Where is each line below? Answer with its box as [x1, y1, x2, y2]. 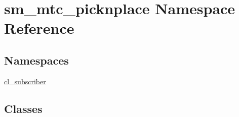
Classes [4, 100, 43, 116]
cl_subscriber [4, 76, 46, 86]
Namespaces [4, 52, 69, 68]
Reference [4, 18, 74, 38]
